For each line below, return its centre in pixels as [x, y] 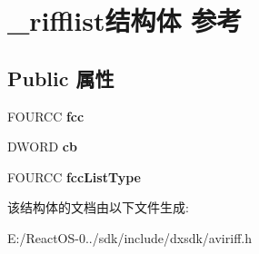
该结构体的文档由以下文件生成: [98, 207]
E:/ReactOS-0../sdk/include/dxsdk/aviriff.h [129, 237]
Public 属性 [61, 78]
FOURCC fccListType [74, 176]
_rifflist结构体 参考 [125, 20]
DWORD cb [42, 147]
